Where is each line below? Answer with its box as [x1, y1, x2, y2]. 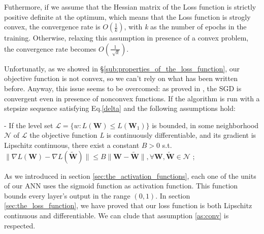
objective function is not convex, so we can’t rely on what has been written [4, 73, 238, 84]
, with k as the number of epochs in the [124, 21, 247, 32]
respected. [4, 220, 36, 230]
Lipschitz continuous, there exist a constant [4, 139, 140, 150]
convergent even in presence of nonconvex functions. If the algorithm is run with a [4, 93, 260, 103]
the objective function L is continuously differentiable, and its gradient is [29, 130, 256, 140]
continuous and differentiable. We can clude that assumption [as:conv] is [4, 210, 229, 220]
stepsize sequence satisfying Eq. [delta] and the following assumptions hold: [4, 103, 236, 113]
